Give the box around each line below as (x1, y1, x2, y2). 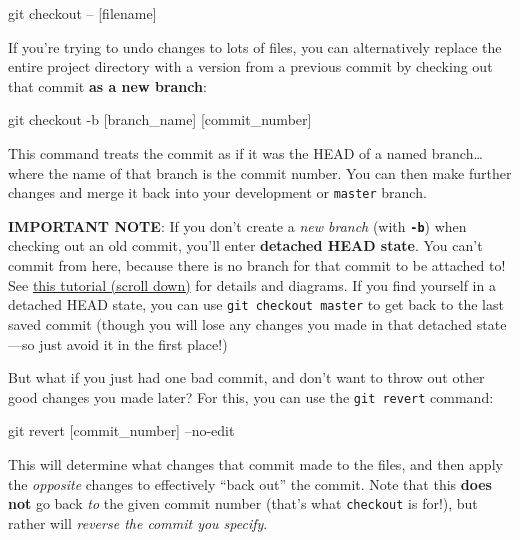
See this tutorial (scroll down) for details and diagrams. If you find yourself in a (8, 274, 496, 295)
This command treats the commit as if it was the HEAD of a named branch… (8, 142, 483, 163)
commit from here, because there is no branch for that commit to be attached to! (8, 255, 506, 276)
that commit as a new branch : (8, 75, 207, 96)
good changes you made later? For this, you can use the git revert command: (8, 386, 494, 407)
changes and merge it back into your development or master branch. (8, 182, 427, 203)
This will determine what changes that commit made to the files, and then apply (8, 453, 503, 474)
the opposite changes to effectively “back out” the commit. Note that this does (8, 473, 492, 494)
